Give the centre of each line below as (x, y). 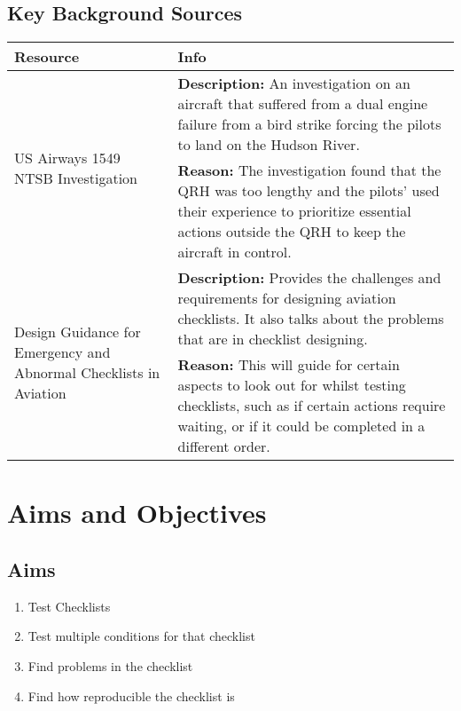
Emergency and (63, 352)
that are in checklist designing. (273, 339)
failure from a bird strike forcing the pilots (309, 124)
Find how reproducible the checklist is (131, 695)
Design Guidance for (78, 331)
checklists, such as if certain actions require (312, 406)
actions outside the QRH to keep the (292, 232)
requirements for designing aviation (287, 298)
